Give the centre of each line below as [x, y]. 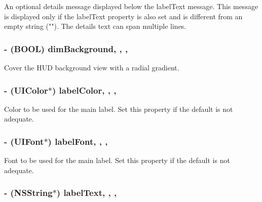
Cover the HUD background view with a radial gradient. [92, 67]
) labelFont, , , [78, 141]
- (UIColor [26, 90]
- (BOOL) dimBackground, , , [66, 48]
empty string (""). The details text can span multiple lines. [95, 26]
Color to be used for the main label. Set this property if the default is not [119, 109]
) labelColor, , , [84, 90]
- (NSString [28, 193]
